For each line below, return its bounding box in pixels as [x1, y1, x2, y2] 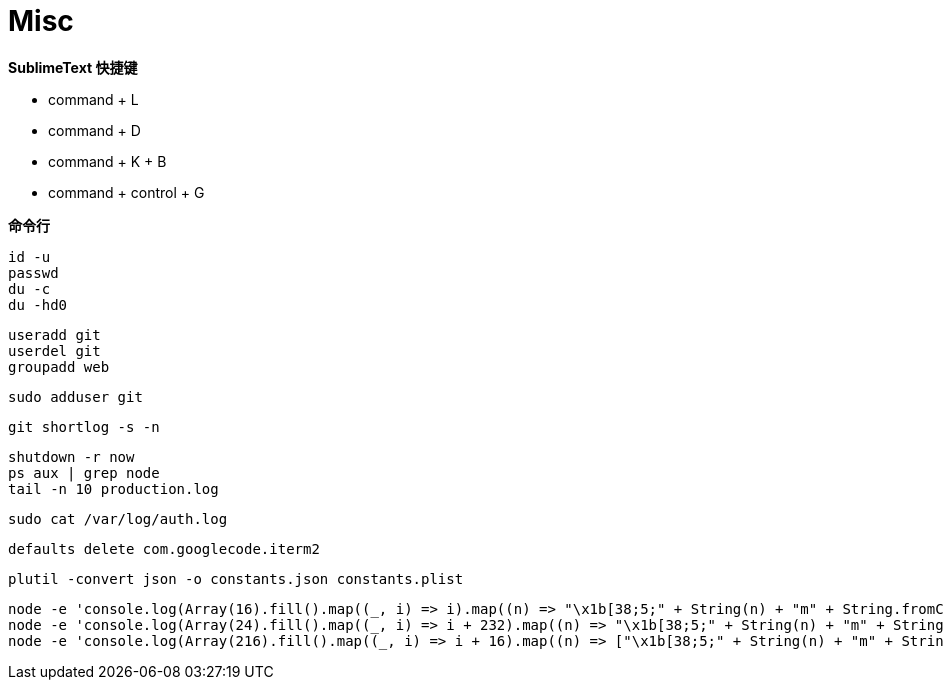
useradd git [8, 326, 101, 343]
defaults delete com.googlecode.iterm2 [8, 540, 320, 557]
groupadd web [8, 358, 110, 375]
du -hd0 [8, 296, 68, 313]
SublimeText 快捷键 [8, 58, 138, 76]
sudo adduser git [8, 388, 143, 405]
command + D [48, 121, 141, 139]
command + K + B [48, 152, 167, 170]
